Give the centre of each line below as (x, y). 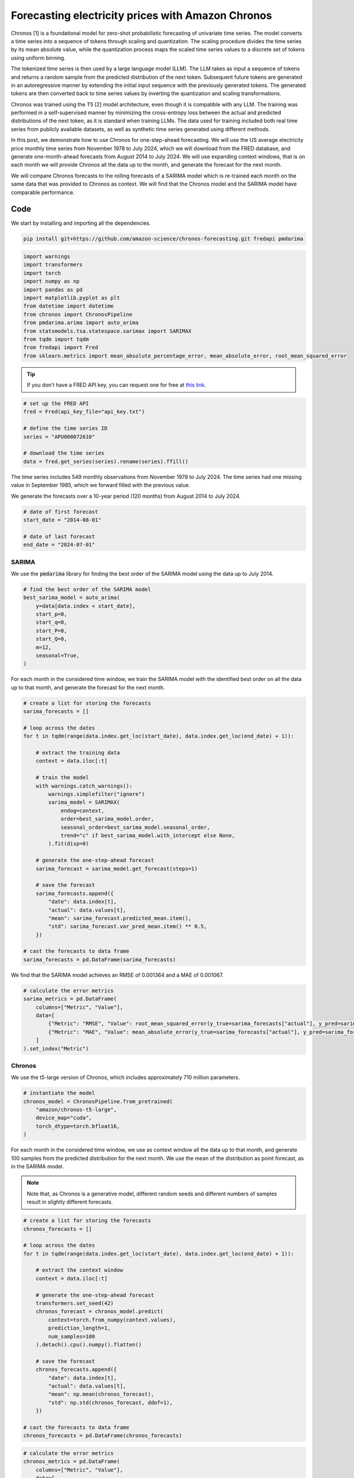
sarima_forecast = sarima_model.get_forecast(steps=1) (117, 868)
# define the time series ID (65, 428)
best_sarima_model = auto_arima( (72, 598)
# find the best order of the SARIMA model (87, 589)
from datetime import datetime (69, 306)
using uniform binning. (38, 58)
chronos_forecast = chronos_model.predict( (99, 1312)
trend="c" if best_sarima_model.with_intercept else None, (148, 835)
